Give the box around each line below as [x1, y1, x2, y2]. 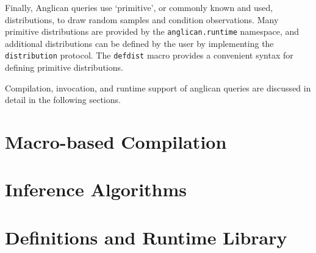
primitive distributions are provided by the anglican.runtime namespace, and [5, 25, 300, 38]
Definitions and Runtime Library [5, 224, 287, 249]
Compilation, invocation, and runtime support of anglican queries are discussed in [5, 81, 311, 94]
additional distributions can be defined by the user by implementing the [5, 37, 274, 49]
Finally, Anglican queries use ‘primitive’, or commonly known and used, [5, 1, 273, 13]
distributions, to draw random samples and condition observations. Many [5, 13, 279, 26]
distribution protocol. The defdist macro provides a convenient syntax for [5, 49, 293, 62]
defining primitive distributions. [5, 61, 123, 74]
